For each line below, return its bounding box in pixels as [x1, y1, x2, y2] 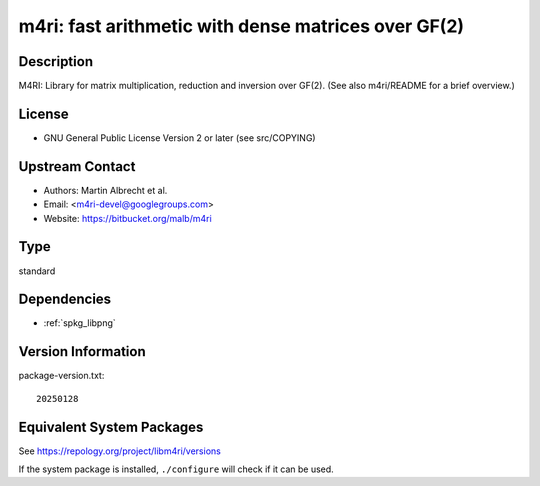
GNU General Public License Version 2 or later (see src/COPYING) [43, 131, 316, 144]
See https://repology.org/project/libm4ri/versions [18, 445, 222, 457]
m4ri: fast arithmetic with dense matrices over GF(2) [18, 15, 465, 37]
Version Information [18, 343, 146, 360]
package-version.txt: [18, 370, 105, 382]
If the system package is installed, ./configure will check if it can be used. [18, 463, 334, 475]
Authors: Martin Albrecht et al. [43, 184, 168, 196]
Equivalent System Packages [18, 418, 204, 435]
